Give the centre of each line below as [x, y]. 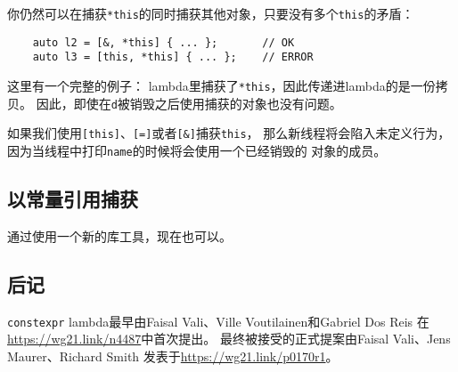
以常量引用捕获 [73, 198]
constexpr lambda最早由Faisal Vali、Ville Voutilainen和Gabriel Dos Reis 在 [218, 321]
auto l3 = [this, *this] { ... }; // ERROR [173, 57]
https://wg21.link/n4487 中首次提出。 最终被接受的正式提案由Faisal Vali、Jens [229, 339]
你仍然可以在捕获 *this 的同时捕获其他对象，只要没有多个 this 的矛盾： [211, 13]
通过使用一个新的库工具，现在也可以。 [119, 235]
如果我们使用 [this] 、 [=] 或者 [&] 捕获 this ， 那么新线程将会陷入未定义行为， [229, 133]
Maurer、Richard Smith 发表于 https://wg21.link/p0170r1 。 [173, 356]
